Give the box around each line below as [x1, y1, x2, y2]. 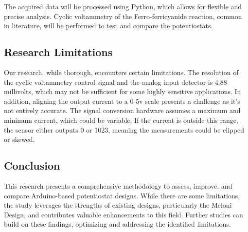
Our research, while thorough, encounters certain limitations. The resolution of [4, 67, 239, 77]
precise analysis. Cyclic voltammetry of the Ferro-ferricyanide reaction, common [4, 11, 242, 21]
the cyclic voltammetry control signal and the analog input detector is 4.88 [4, 77, 227, 87]
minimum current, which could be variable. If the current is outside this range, [4, 115, 238, 125]
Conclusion [4, 158, 60, 173]
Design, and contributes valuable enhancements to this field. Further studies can [4, 209, 243, 219]
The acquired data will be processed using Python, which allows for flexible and [4, 1, 242, 11]
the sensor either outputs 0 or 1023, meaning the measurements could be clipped [4, 124, 245, 135]
